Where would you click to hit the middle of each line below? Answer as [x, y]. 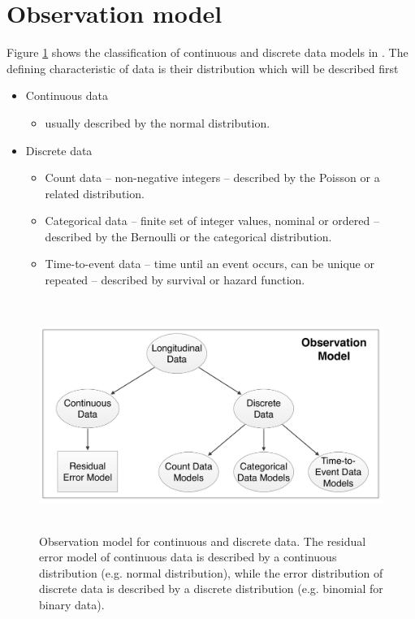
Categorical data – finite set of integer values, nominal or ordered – [212, 221]
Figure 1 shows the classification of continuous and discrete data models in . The [207, 52]
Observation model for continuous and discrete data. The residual [203, 541]
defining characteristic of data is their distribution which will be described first [203, 68]
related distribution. [95, 193]
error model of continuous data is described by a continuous [188, 557]
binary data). [72, 605]
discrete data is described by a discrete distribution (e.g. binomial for [211, 589]
